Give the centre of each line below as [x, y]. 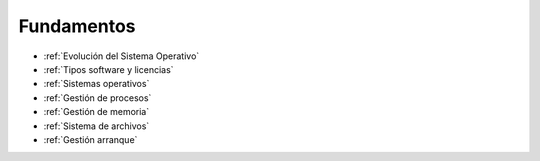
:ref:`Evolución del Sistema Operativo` [121, 56]
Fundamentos [77, 26]
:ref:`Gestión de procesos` [97, 97]
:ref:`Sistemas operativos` [96, 84]
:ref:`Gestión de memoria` [96, 112]
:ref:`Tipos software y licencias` [108, 69]
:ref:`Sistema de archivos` [96, 126]
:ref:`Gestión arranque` [90, 139]
